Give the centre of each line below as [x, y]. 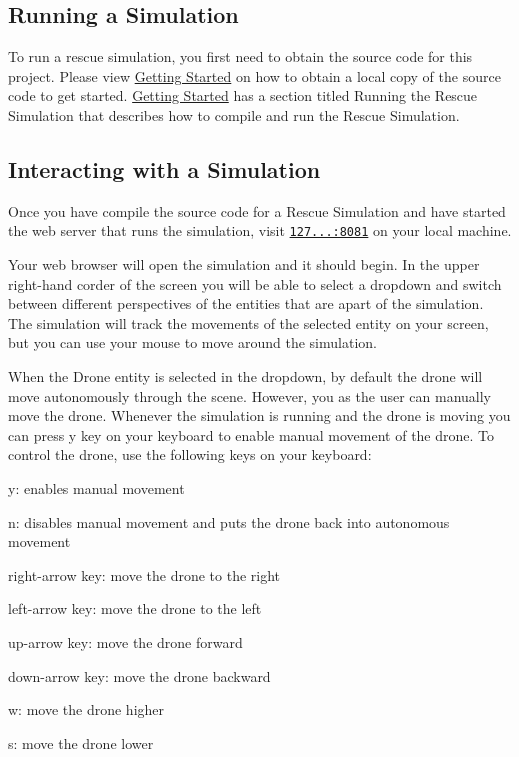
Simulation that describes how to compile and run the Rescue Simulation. [234, 114]
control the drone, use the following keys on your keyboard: [190, 454]
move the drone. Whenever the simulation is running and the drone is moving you [259, 415]
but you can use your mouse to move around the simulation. [192, 342]
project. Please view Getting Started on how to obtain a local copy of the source [254, 75]
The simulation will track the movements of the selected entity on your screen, [248, 322]
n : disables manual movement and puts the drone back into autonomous [229, 521]
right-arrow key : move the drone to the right [144, 574]
